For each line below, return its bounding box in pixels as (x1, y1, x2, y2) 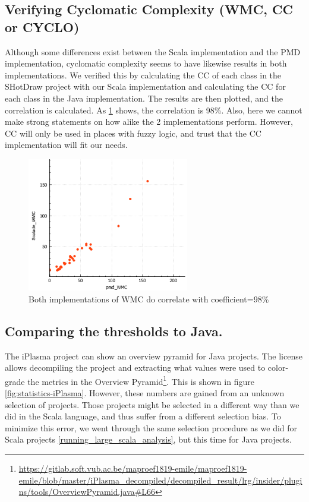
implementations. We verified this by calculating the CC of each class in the (5, 68, 282, 81)
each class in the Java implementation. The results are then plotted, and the (5, 91, 283, 104)
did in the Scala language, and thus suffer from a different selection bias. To (5, 410, 281, 422)
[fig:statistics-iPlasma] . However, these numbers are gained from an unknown (5, 387, 285, 399)
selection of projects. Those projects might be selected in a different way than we (5, 398, 299, 411)
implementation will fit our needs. (5, 138, 128, 151)
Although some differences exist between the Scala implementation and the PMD (5, 45, 301, 58)
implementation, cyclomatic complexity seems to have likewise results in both (5, 57, 287, 70)
